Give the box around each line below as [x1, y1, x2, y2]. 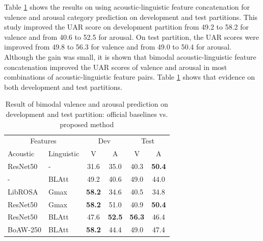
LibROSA [8, 186, 38, 197]
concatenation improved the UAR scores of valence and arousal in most [4, 61, 227, 72]
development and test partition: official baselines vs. [6, 108, 168, 119]
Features [30, 135, 57, 146]
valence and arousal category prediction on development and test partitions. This [4, 11, 258, 22]
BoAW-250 [8, 224, 41, 235]
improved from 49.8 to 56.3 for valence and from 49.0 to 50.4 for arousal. [4, 41, 231, 52]
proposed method [60, 118, 114, 129]
